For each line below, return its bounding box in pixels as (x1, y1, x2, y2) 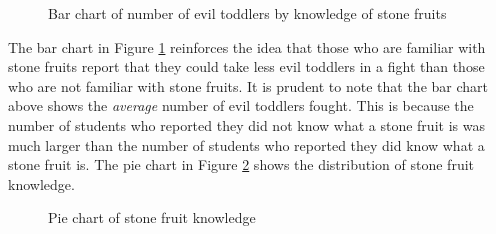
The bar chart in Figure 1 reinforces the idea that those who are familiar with (8, 36, 486, 57)
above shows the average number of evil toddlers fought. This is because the (8, 95, 474, 116)
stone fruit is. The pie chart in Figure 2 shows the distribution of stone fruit (8, 154, 475, 175)
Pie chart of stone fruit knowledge (48, 207, 256, 228)
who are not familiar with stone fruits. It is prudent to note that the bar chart (8, 75, 488, 96)
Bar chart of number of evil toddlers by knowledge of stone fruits (48, 3, 447, 23)
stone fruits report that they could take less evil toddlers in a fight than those (8, 56, 485, 77)
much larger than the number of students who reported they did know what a (8, 134, 485, 155)
